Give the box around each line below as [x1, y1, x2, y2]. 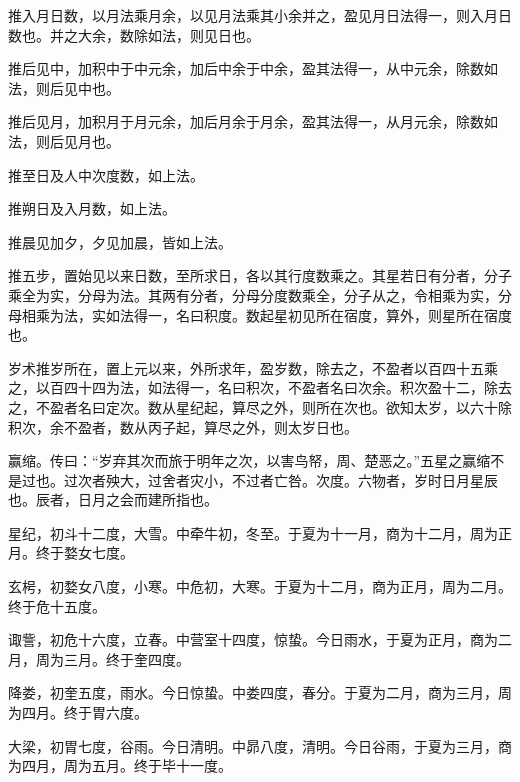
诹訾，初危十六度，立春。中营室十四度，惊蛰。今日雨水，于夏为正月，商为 [8, 629, 498, 650]
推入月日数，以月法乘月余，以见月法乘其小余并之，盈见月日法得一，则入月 [8, 5, 498, 25]
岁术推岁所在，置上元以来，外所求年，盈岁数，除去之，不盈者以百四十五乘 [8, 357, 498, 378]
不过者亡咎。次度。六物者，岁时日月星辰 [231, 469, 498, 490]
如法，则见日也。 [147, 24, 260, 45]
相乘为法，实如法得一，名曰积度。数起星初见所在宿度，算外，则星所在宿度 [21, 304, 512, 325]
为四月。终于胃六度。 [8, 702, 148, 723]
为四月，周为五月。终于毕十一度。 [8, 755, 232, 776]
